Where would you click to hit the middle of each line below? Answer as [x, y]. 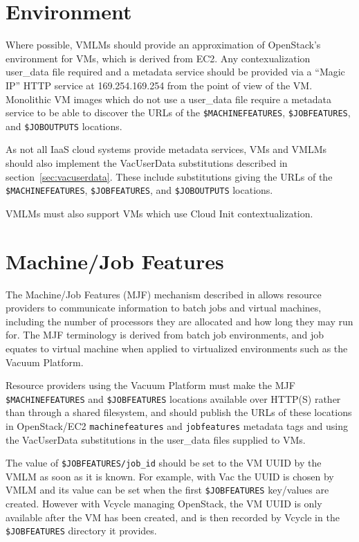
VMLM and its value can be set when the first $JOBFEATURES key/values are [167, 490]
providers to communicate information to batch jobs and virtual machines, [164, 308]
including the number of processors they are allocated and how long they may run [179, 321]
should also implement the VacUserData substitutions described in [147, 163]
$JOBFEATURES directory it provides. [81, 531]
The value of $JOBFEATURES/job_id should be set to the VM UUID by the [164, 463]
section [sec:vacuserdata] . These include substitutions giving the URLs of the [169, 176]
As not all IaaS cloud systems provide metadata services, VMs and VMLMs [166, 149]
